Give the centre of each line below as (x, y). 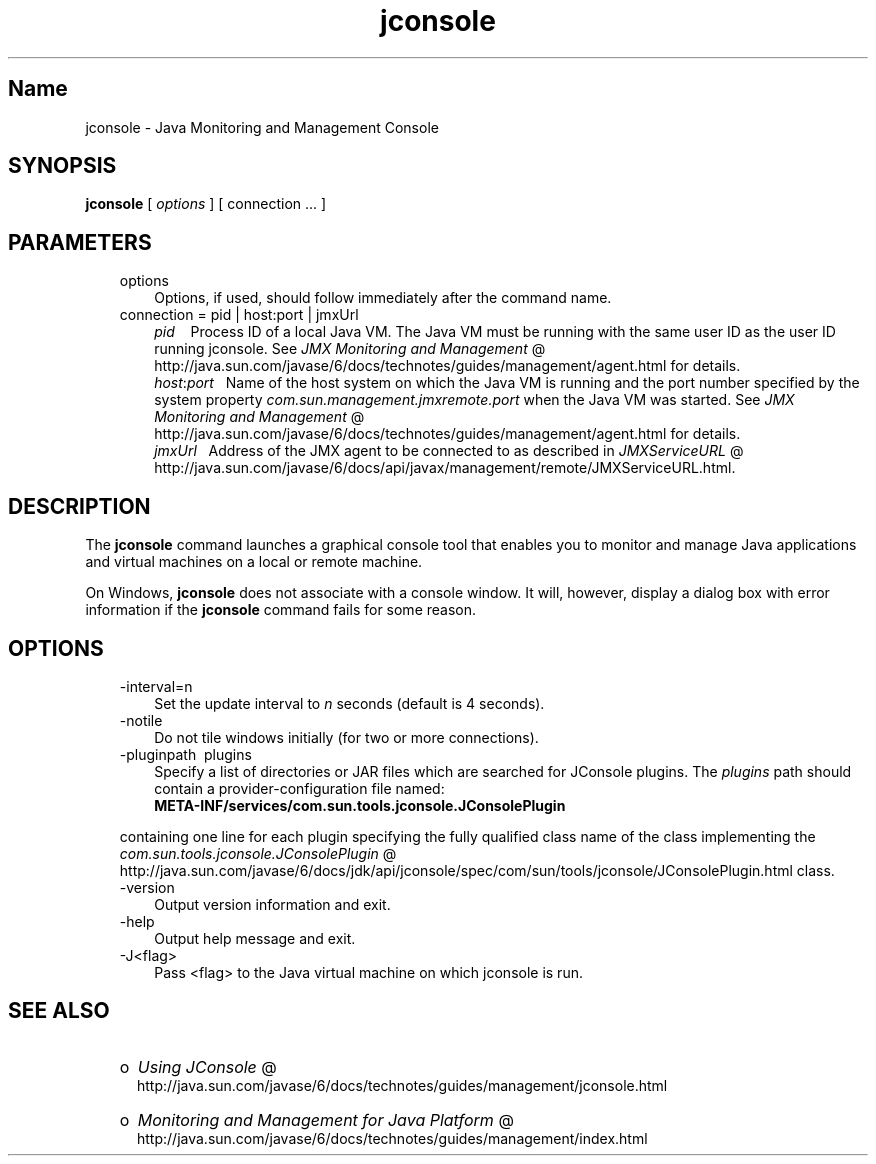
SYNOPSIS (62, 166)
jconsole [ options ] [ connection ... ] (206, 204)
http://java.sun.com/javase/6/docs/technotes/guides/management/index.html (392, 1138)
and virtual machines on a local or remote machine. (254, 562)
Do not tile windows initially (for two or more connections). (346, 737)
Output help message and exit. (255, 938)
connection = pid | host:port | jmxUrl (239, 315)
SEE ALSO (59, 1011)
